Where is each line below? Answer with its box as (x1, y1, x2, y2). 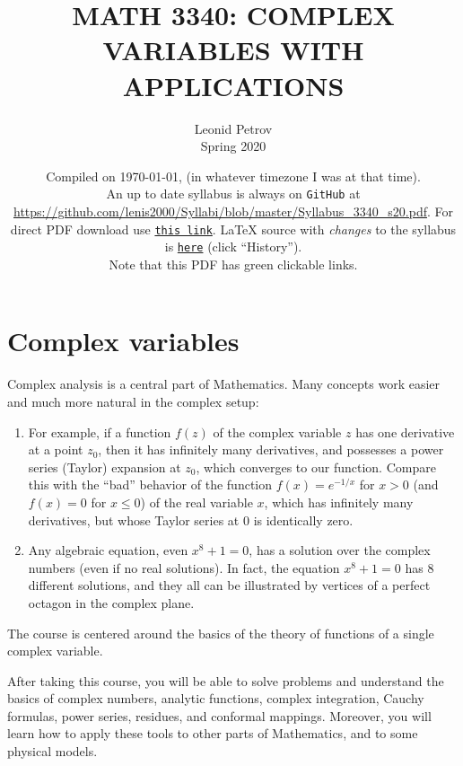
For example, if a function (28, 422, 171, 441)
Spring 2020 (200, 136, 266, 155)
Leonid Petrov (194, 119, 273, 137)
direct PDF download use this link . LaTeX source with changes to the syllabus (10, 219, 457, 238)
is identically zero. (253, 510, 354, 529)
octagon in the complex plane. (28, 593, 195, 612)
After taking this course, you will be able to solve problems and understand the (7, 671, 444, 690)
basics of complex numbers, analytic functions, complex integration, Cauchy (7, 689, 424, 708)
